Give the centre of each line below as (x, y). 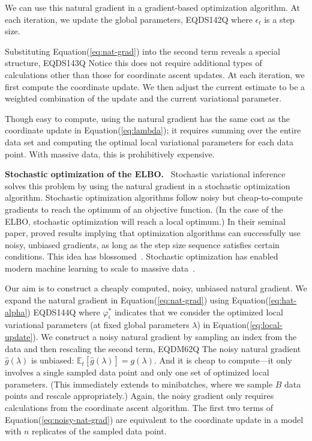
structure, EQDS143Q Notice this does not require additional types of (133, 63)
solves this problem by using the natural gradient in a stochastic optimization (148, 185)
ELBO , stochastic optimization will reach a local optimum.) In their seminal (145, 221)
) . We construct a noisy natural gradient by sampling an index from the (165, 337)
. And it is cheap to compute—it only (223, 360)
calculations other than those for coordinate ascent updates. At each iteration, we (155, 74)
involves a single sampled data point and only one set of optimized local (137, 372)
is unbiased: (52, 360)
